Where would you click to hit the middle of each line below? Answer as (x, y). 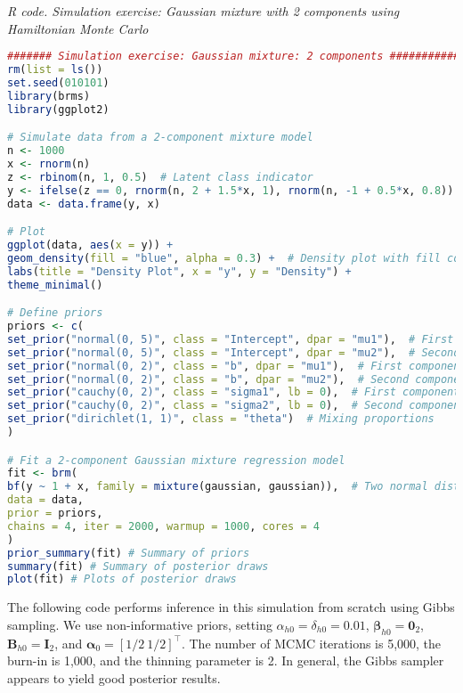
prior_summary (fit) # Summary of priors (129, 553)
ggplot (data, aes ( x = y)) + (90, 245)
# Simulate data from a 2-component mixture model (160, 138)
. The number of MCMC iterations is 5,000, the (311, 643)
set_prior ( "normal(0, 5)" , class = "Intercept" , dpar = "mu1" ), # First (231, 339)
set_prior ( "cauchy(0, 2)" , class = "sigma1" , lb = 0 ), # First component (234, 392)
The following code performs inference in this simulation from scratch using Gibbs (231, 607)
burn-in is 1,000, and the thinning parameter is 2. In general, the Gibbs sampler (226, 660)
